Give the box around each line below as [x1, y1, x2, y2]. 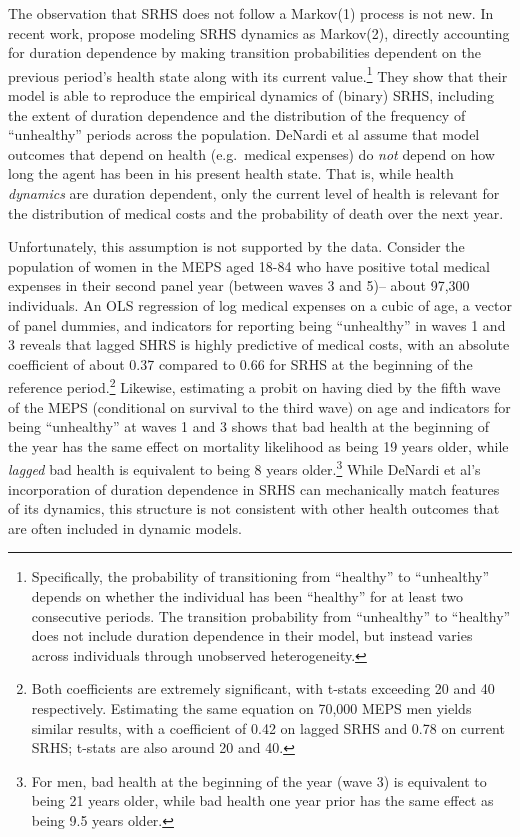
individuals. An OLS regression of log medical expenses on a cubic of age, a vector [8, 294, 512, 315]
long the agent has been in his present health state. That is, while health [8, 163, 454, 184]
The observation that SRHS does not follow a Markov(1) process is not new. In [8, 3, 494, 23]
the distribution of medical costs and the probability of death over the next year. [8, 202, 504, 223]
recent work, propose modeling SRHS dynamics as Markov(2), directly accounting [8, 22, 510, 43]
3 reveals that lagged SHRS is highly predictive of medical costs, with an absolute [8, 334, 510, 355]
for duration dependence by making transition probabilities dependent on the [8, 42, 481, 63]
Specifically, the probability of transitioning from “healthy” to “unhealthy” [31, 566, 490, 587]
